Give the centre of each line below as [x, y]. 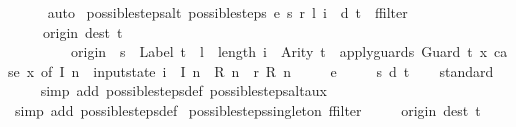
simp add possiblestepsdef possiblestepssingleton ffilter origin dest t [247, 109]
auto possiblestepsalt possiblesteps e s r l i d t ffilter [227, 12]
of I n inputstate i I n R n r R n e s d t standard [267, 70]
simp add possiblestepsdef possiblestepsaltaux [183, 90]
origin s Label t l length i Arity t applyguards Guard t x [279, 51]
